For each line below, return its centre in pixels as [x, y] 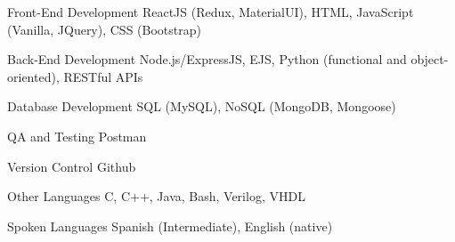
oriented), [33, 76]
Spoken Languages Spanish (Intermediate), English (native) [170, 226]
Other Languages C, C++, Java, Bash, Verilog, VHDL [156, 196]
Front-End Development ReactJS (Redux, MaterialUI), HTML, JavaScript [211, 12]
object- [430, 59]
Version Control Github [72, 166]
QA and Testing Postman [77, 136]
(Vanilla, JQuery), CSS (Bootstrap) [104, 29]
